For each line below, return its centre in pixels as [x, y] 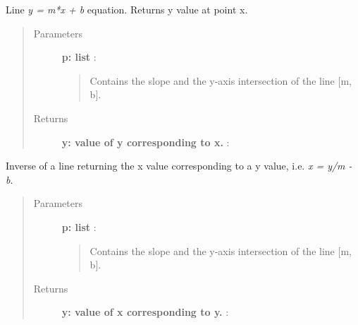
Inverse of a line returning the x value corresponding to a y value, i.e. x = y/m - [179, 166]
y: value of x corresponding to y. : [145, 312]
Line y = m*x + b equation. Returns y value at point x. [127, 9]
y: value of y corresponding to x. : [146, 142]
